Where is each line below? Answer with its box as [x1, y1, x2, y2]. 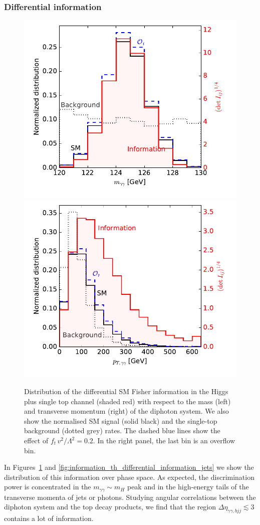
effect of [24, 435, 49, 446]
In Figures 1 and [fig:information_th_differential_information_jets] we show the [4, 462, 254, 472]
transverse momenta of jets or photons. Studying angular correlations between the [4, 491, 256, 502]
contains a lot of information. [4, 513, 94, 523]
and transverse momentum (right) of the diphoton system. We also [24, 406, 229, 416]
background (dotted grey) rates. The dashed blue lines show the [24, 425, 220, 436]
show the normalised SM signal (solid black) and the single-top [24, 415, 217, 426]
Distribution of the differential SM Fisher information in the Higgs [24, 386, 228, 397]
